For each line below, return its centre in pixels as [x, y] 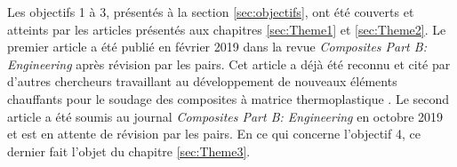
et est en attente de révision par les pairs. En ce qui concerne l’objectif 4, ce [214, 134]
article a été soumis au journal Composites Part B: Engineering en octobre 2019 [225, 116]
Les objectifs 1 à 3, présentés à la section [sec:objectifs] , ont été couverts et [211, 12]
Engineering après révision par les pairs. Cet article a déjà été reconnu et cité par [229, 64]
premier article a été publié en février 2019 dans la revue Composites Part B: [217, 47]
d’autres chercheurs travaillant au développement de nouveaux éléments [202, 81]
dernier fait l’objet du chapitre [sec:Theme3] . [129, 151]
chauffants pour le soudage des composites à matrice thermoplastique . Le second [228, 98]
